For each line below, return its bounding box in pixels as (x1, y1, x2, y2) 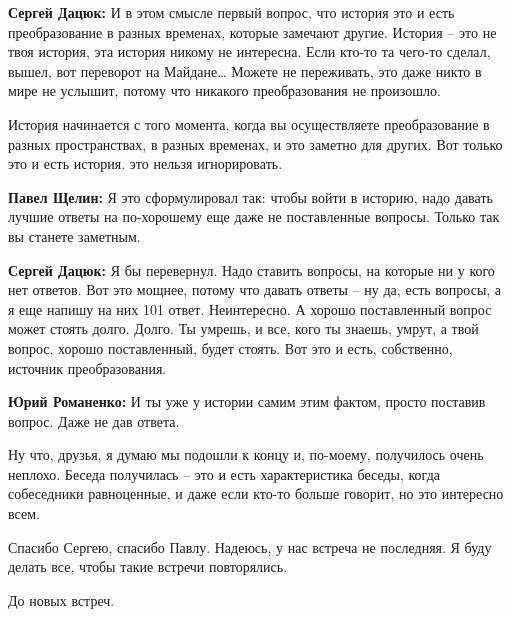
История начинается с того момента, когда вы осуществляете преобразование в (8, 113, 490, 134)
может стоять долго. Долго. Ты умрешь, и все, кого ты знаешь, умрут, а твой (8, 318, 479, 339)
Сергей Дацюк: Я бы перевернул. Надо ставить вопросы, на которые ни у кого (8, 259, 495, 280)
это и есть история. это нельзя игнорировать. (8, 153, 283, 174)
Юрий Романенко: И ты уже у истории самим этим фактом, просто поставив (8, 391, 486, 412)
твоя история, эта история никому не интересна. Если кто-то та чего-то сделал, (8, 41, 491, 62)
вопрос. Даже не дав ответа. (8, 410, 180, 431)
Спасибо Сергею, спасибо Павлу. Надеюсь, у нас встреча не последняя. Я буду (8, 536, 492, 557)
